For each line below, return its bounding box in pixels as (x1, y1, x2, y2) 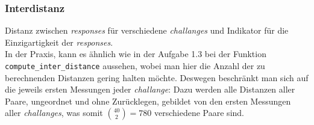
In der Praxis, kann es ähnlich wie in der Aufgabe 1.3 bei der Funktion (5, 47, 266, 60)
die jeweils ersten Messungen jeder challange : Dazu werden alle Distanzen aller (5, 83, 295, 96)
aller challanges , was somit (5, 106, 103, 119)
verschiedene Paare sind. (154, 106, 244, 119)
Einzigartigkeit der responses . (5, 35, 113, 48)
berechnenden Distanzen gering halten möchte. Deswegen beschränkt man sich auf (5, 71, 309, 84)
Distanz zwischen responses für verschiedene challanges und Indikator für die (5, 24, 289, 37)
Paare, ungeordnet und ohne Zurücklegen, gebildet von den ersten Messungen (5, 94, 291, 107)
